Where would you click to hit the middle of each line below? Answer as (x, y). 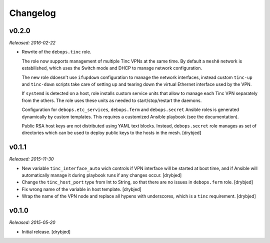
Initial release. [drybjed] (46, 231)
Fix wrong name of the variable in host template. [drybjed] (82, 189)
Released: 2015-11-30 (31, 159)
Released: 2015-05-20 (32, 222)
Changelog (32, 13)
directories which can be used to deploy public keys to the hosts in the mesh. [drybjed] (111, 133)
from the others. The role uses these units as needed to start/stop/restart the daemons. (112, 100)
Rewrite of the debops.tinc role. (56, 52)
